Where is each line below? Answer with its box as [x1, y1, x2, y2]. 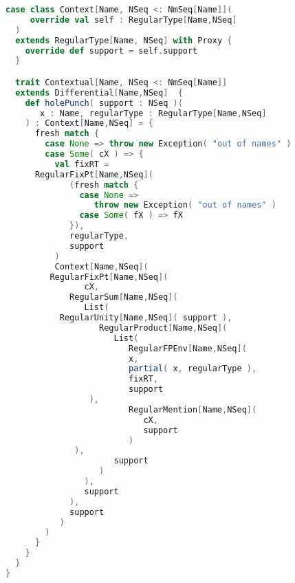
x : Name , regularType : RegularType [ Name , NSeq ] [40, 108, 267, 118]
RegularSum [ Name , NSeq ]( [69, 292, 178, 302]
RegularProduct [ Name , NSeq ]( [99, 322, 228, 333]
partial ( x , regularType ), [128, 364, 257, 374]
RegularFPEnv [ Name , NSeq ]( [128, 343, 247, 353]
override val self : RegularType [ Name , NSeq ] [30, 14, 237, 25]
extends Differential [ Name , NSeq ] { [15, 87, 183, 98]
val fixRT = [54, 159, 109, 169]
